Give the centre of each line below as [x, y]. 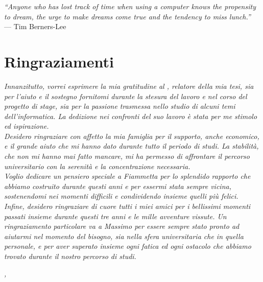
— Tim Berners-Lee [35, 26]
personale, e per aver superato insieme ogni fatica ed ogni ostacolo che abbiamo [128, 246]
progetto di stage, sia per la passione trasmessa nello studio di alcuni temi [120, 106]
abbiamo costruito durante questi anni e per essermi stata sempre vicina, [118, 186]
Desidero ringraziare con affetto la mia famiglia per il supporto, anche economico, [132, 136]
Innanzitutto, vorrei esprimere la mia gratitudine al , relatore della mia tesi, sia [129, 86]
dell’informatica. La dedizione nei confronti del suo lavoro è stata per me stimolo [131, 116]
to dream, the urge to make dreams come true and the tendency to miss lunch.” [127, 16]
